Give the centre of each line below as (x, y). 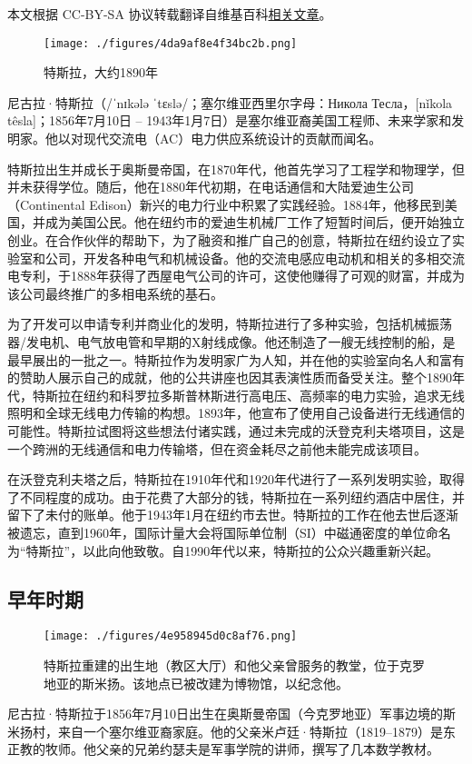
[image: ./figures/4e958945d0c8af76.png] (171, 636)
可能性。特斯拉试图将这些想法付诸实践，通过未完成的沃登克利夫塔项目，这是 (236, 430)
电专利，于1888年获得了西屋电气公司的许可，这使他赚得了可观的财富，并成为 (236, 276)
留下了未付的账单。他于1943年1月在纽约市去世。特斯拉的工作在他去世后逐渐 (233, 515)
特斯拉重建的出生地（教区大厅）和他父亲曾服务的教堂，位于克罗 (234, 665)
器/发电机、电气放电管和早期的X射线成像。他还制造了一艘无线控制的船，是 (231, 341)
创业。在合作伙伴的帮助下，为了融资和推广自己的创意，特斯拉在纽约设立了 (230, 240)
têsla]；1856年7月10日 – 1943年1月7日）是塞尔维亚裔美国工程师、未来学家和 (230, 120)
